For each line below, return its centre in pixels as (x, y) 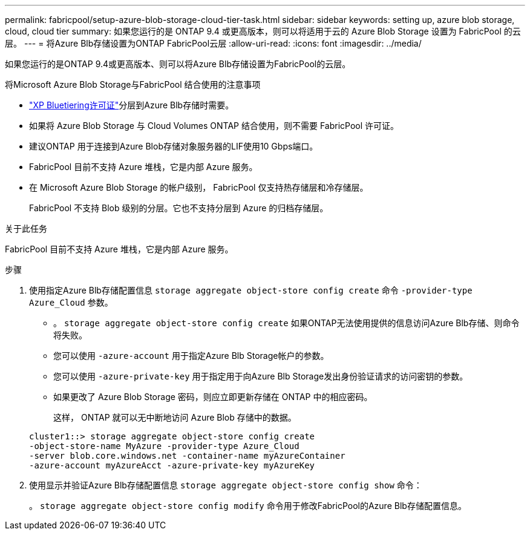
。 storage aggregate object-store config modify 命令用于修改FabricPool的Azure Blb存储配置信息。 (248, 506)
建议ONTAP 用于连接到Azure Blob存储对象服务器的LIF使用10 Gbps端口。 (174, 146)
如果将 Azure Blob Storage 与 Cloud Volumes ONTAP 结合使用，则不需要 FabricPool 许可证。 (214, 126)
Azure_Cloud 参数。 (71, 302)
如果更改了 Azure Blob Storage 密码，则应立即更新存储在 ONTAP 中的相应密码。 (213, 397)
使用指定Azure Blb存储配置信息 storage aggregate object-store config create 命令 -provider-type (251, 290)
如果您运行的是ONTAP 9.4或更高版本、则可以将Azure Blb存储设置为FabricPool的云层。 (178, 64)
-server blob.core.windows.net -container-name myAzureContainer (187, 456)
